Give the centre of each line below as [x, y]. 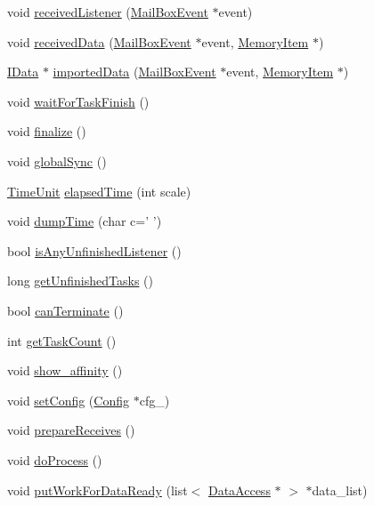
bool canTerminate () [65, 310]
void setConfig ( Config [68, 400]
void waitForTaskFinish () [78, 101]
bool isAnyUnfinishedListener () [94, 250]
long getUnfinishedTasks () [80, 281]
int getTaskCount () [62, 340]
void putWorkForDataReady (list [98, 490]
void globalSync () [57, 161]
